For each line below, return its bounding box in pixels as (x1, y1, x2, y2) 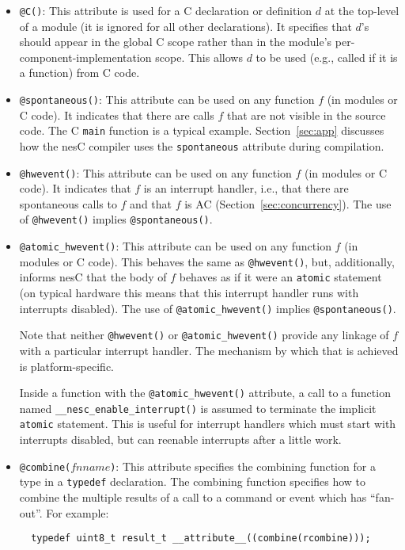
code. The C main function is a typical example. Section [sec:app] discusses (19, 122, 384, 139)
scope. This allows (155, 48, 243, 65)
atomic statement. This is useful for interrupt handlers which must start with (19, 415, 396, 432)
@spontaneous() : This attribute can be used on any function (19, 91, 315, 108)
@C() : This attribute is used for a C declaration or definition (19, 2, 312, 18)
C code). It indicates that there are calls (19, 106, 214, 123)
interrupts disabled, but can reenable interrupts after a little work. (19, 431, 342, 448)
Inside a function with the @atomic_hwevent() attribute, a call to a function (19, 384, 391, 401)
